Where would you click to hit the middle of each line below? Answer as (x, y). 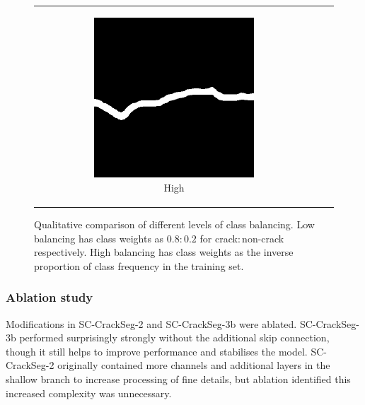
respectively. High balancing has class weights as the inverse (164, 252)
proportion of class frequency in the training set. (139, 265)
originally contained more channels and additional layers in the (194, 365)
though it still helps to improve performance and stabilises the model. (157, 351)
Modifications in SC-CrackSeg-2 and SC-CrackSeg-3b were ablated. (151, 323)
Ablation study (50, 297)
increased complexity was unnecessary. (89, 393)
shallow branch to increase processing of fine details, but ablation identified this (178, 378)
